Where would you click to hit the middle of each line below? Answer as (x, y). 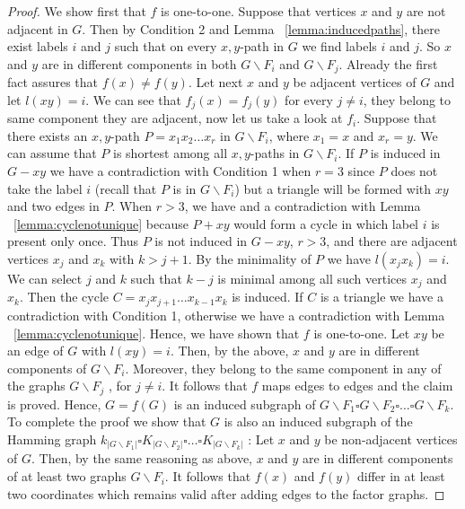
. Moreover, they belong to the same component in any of (283, 368)
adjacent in (38, 28)
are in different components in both (139, 63)
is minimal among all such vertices (312, 279)
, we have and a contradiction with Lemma (303, 206)
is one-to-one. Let (362, 333)
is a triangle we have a (382, 297)
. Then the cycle (64, 297)
